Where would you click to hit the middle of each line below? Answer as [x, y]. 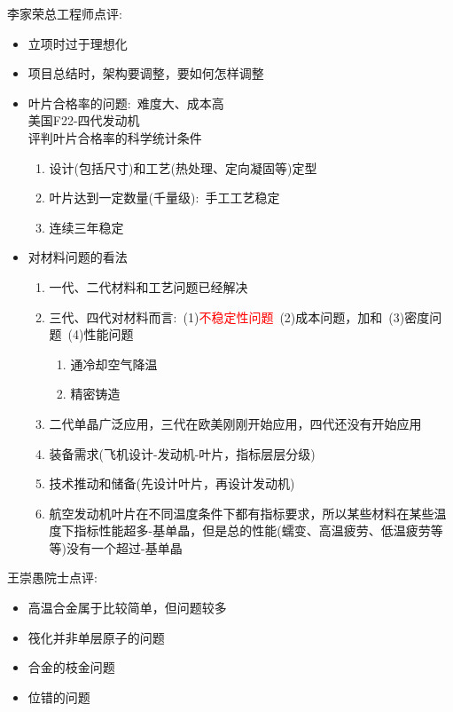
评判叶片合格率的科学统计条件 [115, 137]
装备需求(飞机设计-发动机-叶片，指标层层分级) [182, 453]
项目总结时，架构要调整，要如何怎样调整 [146, 73]
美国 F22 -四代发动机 [84, 120]
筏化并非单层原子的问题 [96, 637]
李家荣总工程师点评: [65, 13]
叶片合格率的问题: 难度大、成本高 [126, 103]
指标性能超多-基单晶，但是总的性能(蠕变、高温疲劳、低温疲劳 [252, 530]
